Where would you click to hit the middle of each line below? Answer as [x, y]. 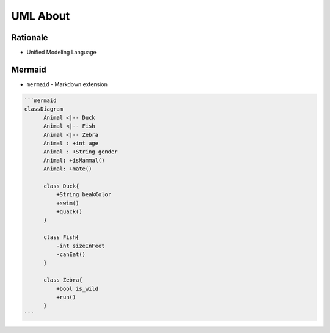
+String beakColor [84, 195]
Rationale [30, 38]
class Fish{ [61, 237]
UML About [41, 16]
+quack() [69, 212]
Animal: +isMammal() [74, 160]
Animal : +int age [71, 143]
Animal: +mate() [68, 169]
